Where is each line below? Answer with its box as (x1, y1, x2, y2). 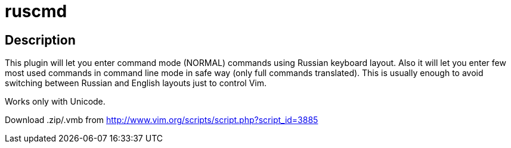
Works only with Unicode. (5, 96, 106, 107)
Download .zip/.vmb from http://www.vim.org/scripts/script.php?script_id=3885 (5, 115, 318, 125)
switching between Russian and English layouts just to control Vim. (5, 78, 267, 89)
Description (5, 32, 76, 48)
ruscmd (5, 1, 67, 21)
